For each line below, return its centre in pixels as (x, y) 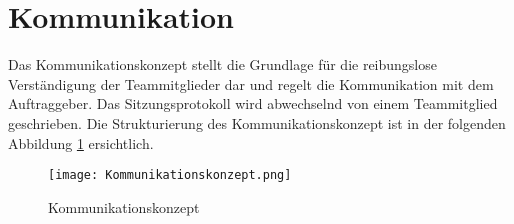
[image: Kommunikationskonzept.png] (170, 175)
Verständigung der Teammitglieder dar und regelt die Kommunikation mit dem (251, 83)
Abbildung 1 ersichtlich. (81, 142)
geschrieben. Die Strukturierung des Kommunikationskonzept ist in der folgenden (257, 122)
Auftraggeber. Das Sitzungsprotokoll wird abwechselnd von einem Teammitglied (253, 103)
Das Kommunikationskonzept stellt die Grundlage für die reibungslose (222, 64)
